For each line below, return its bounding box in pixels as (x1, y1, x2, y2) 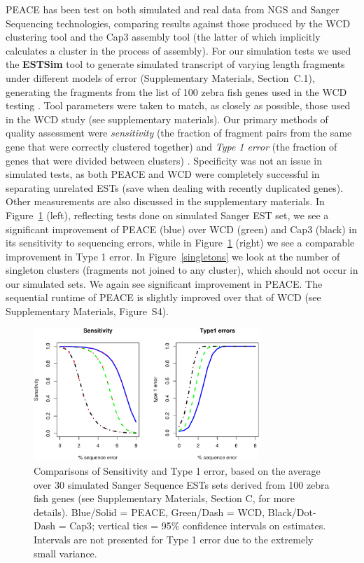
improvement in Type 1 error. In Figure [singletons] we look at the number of (6, 249, 340, 263)
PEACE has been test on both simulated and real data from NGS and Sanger (6, 2, 339, 16)
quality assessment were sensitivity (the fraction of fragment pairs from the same (6, 125, 352, 140)
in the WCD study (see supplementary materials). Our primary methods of (6, 111, 328, 126)
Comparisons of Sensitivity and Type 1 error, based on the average (34, 463, 321, 478)
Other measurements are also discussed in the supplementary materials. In (6, 194, 325, 209)
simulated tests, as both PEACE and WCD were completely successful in (6, 167, 320, 181)
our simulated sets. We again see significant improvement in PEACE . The (6, 276, 323, 291)
